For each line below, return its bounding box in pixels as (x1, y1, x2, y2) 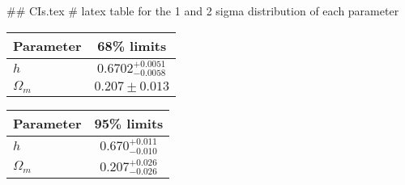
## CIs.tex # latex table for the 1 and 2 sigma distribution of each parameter (6, 2, 399, 19)
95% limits (94, 114, 164, 133)
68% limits (97, 36, 167, 55)
